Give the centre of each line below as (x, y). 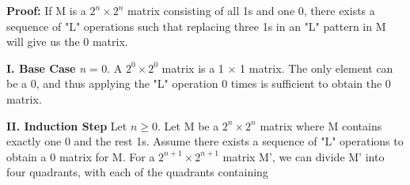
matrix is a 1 (193, 68)
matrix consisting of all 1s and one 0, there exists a (251, 10)
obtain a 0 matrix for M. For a (81, 156)
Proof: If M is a (46, 10)
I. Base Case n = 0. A (65, 68)
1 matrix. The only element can (317, 68)
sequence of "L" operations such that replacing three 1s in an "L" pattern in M (196, 26)
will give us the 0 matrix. (67, 42)
